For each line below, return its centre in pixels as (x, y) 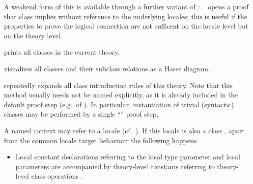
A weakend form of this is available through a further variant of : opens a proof (126, 6)
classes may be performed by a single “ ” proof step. (81, 114)
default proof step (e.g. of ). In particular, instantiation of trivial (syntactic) (119, 104)
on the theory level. (33, 35)
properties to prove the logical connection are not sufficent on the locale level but (126, 26)
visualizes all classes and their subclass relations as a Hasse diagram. (107, 68)
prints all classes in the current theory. (62, 52)
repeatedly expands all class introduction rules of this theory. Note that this (118, 85)
